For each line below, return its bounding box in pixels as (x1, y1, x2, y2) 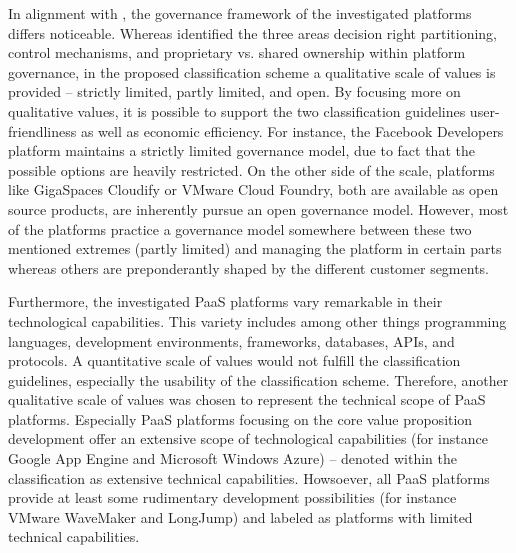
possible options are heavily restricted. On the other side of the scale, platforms (8, 159, 495, 180)
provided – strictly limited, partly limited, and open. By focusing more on (8, 81, 461, 102)
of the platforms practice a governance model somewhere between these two (8, 218, 472, 239)
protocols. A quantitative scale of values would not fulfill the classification (8, 350, 461, 371)
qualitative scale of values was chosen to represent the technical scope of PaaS (8, 389, 486, 410)
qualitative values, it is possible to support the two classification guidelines (8, 100, 466, 121)
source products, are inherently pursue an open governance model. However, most (8, 198, 509, 219)
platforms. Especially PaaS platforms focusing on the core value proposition (8, 408, 473, 429)
